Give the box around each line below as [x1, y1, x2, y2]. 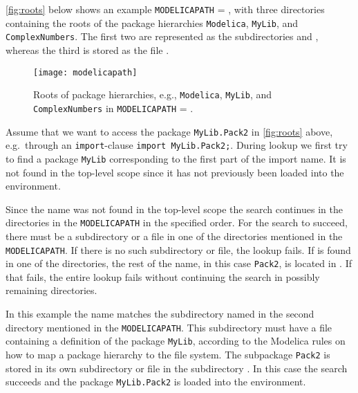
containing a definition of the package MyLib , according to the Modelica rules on [6, 333, 346, 348]
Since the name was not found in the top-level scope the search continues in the [6, 201, 343, 216]
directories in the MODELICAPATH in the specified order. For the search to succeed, [6, 215, 348, 230]
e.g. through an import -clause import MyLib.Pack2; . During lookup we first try [6, 138, 348, 152]
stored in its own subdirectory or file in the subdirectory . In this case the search [6, 360, 348, 375]
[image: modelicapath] [33, 67, 138, 77]
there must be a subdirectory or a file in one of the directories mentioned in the [6, 228, 343, 243]
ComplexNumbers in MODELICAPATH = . [33, 100, 194, 115]
